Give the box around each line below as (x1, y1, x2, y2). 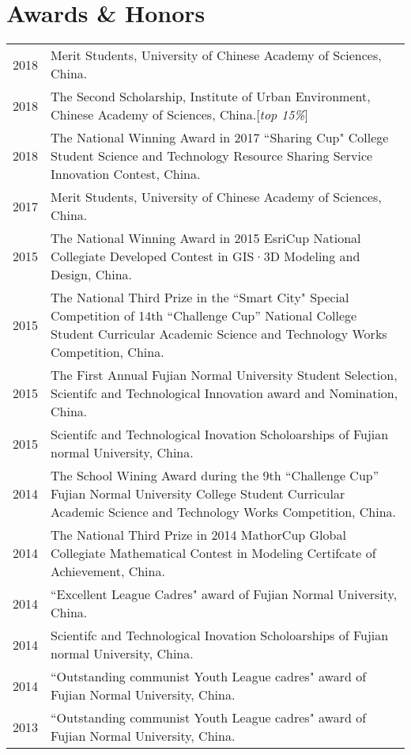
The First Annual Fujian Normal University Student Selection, (51, 366, 398, 385)
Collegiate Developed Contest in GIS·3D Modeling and (51, 247, 360, 266)
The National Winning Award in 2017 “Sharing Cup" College (51, 128, 389, 147)
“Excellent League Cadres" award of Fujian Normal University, (51, 585, 398, 604)
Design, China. (51, 265, 133, 284)
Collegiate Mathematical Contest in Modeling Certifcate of (51, 544, 376, 563)
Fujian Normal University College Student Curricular (51, 484, 345, 503)
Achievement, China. (51, 562, 165, 581)
